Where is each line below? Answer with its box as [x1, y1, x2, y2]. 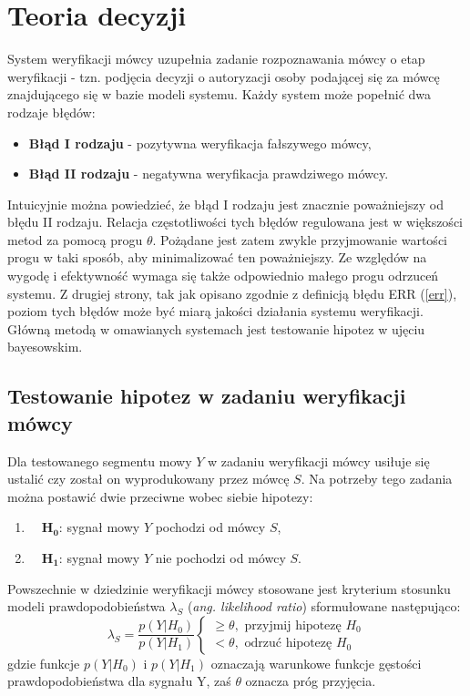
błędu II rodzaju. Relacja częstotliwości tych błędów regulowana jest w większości [7, 212, 463, 231]
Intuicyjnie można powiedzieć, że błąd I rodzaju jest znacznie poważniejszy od [7, 194, 444, 213]
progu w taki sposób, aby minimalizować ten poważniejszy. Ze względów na [7, 248, 427, 267]
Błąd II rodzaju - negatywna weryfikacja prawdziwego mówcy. [28, 164, 389, 183]
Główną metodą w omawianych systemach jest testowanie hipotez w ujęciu [7, 319, 425, 338]
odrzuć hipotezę [244, 637, 332, 650]
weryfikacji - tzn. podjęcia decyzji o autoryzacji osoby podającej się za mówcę [7, 67, 440, 86]
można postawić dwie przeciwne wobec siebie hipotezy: [7, 486, 313, 506]
